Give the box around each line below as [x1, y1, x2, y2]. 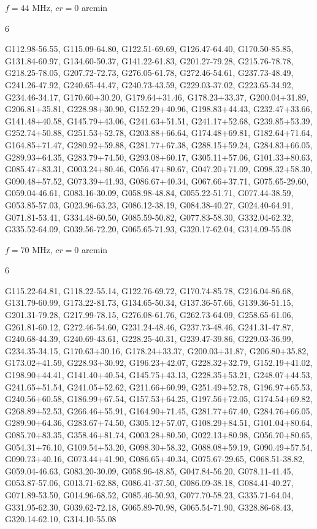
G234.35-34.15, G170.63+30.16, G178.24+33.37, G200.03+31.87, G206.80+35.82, [5, 344, 309, 357]
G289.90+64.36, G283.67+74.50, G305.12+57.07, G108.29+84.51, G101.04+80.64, [5, 416, 313, 429]
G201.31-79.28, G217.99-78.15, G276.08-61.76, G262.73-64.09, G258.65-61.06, [5, 308, 294, 321]
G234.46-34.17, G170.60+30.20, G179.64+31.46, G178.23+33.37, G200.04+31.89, [5, 90, 309, 103]
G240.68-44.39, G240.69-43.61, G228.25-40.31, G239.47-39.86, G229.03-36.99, [5, 332, 294, 345]
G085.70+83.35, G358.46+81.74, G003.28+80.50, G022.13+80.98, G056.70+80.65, [5, 428, 313, 441]
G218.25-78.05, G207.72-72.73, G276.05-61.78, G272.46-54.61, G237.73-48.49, [5, 66, 294, 79]
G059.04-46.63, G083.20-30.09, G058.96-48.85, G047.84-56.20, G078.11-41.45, [5, 464, 294, 477]
